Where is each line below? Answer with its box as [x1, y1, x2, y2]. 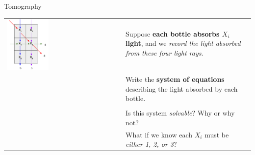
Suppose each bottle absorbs [126, 28, 220, 39]
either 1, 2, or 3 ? [126, 139, 177, 149]
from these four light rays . [126, 48, 204, 58]
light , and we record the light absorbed [126, 38, 241, 48]
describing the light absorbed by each [126, 83, 238, 94]
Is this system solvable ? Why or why [126, 108, 235, 118]
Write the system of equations [126, 74, 225, 84]
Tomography [4, 1, 42, 11]
